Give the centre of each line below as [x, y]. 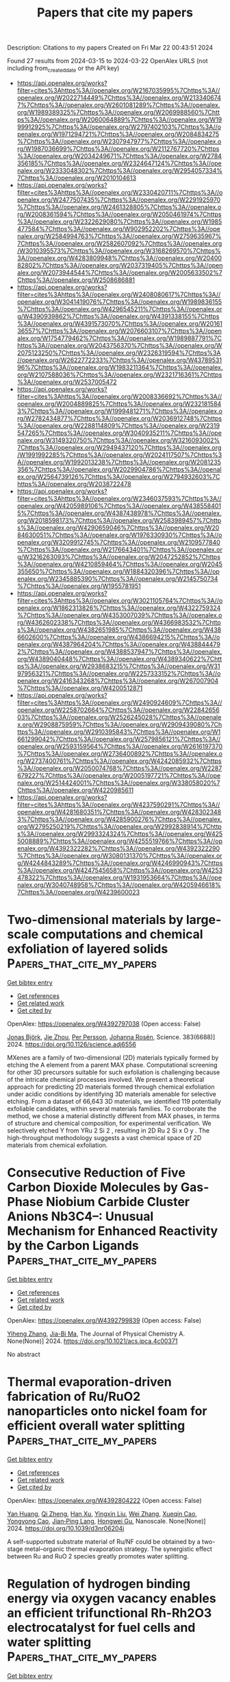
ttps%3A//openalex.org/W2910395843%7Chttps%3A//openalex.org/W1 [119, 731]
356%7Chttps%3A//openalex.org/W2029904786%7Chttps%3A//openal [119, 469]
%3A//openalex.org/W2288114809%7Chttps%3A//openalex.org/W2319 [118, 425]
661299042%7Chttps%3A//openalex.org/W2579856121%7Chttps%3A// [119, 739]
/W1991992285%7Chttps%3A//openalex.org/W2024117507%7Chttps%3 [119, 455]
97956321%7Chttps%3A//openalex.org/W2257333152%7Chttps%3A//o [119, 673]
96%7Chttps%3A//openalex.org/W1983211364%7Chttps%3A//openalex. [120, 367]
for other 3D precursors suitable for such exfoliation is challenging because [114, 1072]
